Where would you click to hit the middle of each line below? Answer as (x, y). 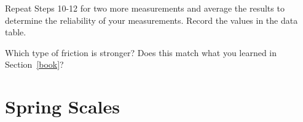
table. (16, 32)
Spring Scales (62, 106)
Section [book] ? (34, 64)
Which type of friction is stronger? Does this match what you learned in (141, 52)
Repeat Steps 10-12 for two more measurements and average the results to (145, 8)
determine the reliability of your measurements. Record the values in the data (151, 20)
